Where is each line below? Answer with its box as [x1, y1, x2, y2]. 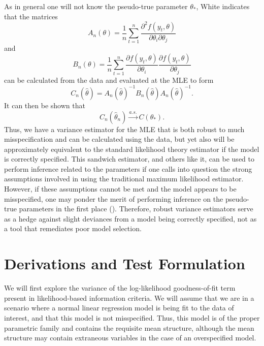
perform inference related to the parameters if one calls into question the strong [4, 163, 252, 174]
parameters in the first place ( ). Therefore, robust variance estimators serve [19, 203, 253, 214]
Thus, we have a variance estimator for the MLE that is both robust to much [4, 123, 245, 134]
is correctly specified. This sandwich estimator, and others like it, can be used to [4, 153, 254, 164]
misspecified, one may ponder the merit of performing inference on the [4, 193, 223, 204]
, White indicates [196, 1, 250, 11]
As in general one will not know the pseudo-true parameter [4, 1, 188, 11]
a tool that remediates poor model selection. [4, 223, 142, 234]
